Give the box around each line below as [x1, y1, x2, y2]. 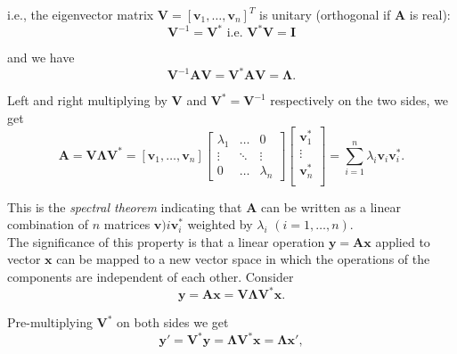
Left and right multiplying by [7, 91, 167, 110]
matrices [103, 215, 151, 234]
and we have [7, 48, 75, 67]
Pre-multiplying [7, 313, 93, 332]
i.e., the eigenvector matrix [7, 5, 154, 23]
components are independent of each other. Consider [7, 267, 294, 285]
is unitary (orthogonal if [259, 5, 391, 23]
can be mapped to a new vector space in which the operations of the [56, 250, 430, 268]
